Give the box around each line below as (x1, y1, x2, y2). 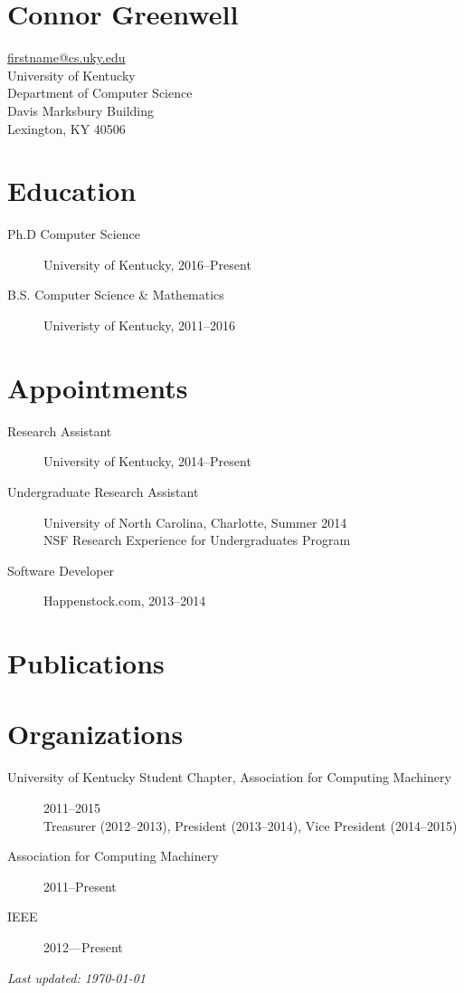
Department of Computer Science (7, 83, 193, 102)
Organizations (7, 715, 184, 752)
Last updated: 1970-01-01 (7, 968, 146, 987)
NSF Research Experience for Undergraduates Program (43, 530, 351, 549)
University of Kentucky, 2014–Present (43, 452, 251, 471)
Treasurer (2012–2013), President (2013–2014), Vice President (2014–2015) (43, 816, 458, 835)
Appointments (7, 368, 188, 406)
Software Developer (7, 560, 115, 579)
